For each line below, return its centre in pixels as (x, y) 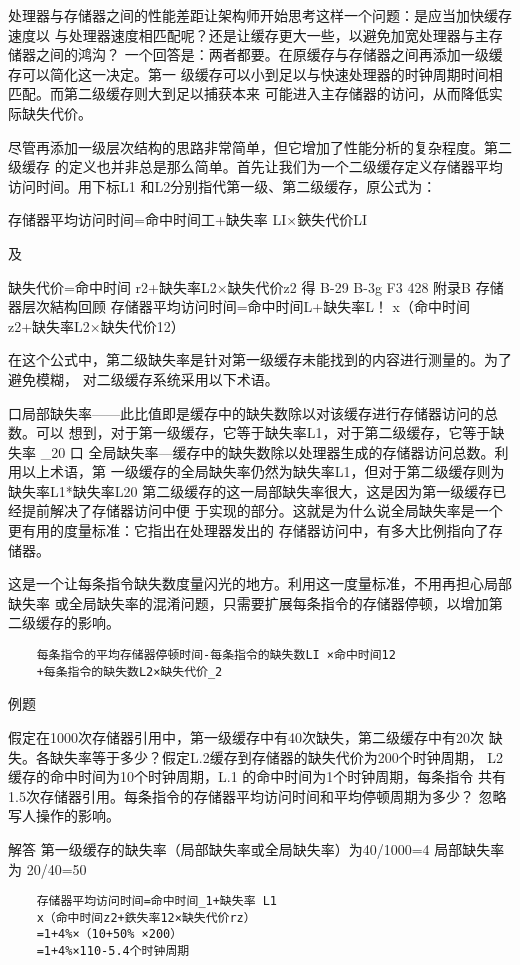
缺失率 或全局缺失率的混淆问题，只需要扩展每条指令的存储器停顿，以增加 (248, 602)
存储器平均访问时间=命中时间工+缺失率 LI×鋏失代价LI (187, 219)
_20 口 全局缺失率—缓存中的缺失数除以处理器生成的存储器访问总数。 (267, 451)
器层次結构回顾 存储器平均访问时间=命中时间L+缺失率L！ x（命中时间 (239, 306)
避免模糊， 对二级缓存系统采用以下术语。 (143, 378)
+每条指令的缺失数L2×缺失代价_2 (129, 671)
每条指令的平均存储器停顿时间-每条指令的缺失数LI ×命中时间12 (216, 655)
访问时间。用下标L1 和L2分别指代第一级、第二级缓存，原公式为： (222, 185)
